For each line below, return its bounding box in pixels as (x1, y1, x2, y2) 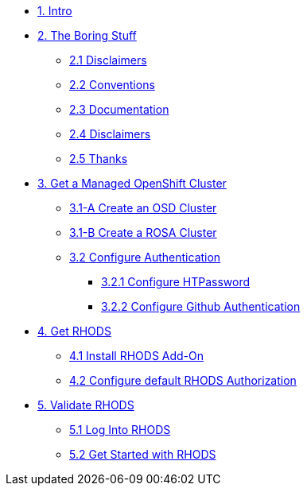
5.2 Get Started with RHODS (69, 447, 216, 461)
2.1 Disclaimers (69, 53, 147, 67)
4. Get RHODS (37, 324, 111, 338)
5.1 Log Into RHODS (69, 423, 171, 436)
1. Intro (37, 4, 72, 17)
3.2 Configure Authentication (69, 250, 221, 264)
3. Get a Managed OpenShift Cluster (37, 176, 227, 190)
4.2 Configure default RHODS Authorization (69, 374, 297, 387)
